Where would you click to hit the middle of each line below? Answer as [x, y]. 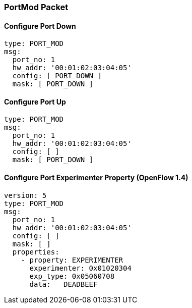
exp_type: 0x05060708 [72, 276]
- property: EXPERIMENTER [72, 260]
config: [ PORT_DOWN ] [57, 76]
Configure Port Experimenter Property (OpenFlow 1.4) [96, 178]
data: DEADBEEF [63, 284]
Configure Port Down [40, 26]
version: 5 [25, 195]
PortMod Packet [36, 7]
